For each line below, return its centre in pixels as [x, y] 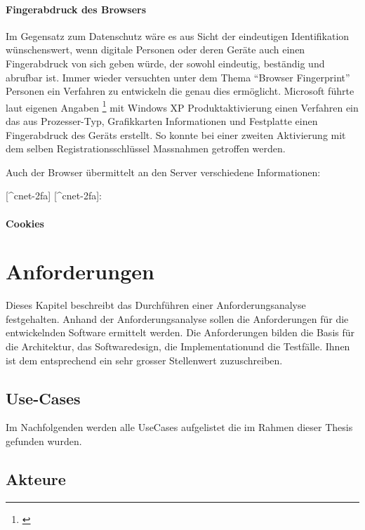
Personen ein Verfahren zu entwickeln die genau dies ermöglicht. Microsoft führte [180, 91]
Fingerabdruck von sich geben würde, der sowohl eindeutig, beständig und [165, 63]
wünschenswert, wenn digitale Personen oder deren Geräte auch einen [155, 49]
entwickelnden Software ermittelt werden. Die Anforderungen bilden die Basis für [180, 332]
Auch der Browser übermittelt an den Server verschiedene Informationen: [163, 172]
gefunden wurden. [44, 441]
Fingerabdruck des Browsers [76, 9]
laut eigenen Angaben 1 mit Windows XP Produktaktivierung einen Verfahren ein [182, 106]
